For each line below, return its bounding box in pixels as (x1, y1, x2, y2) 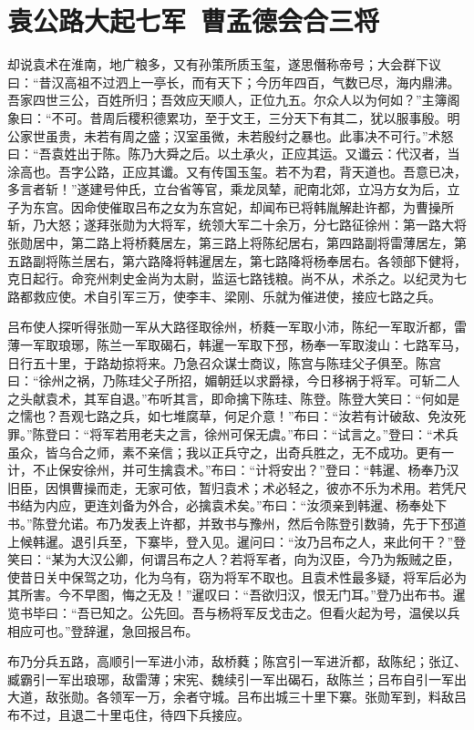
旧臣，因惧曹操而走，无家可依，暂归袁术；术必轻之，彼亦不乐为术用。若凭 (7, 478, 454, 497)
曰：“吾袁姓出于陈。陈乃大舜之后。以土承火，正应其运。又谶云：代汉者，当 (7, 144, 460, 163)
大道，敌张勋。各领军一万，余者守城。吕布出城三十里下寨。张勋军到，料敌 (7, 687, 454, 706)
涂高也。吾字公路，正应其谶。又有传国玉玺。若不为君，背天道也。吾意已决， (7, 161, 467, 180)
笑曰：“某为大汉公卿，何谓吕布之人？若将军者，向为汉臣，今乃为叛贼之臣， (7, 550, 460, 569)
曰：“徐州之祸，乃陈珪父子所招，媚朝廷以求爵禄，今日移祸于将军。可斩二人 (7, 371, 460, 390)
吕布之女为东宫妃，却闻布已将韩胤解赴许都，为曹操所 (134, 197, 454, 216)
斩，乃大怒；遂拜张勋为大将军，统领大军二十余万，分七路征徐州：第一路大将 (7, 215, 467, 234)
